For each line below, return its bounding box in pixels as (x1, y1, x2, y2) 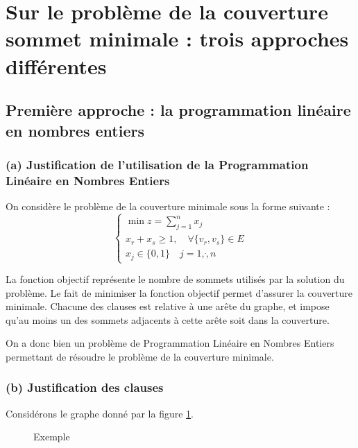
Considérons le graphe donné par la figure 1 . (6, 406, 194, 420)
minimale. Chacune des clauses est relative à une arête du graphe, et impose (6, 299, 330, 313)
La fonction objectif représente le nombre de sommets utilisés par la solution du (6, 272, 345, 286)
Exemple (33, 429, 70, 444)
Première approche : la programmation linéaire (6, 99, 351, 121)
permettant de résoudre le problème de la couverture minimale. (6, 349, 274, 363)
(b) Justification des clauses (6, 379, 164, 396)
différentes (6, 51, 107, 80)
